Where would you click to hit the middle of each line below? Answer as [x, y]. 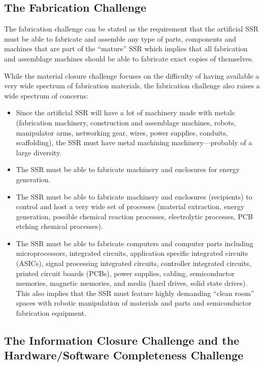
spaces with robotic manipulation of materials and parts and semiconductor [134, 303]
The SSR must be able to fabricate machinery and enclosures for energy [128, 169]
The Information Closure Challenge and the [122, 340]
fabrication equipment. [51, 313]
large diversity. [39, 152]
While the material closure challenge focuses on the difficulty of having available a [132, 75]
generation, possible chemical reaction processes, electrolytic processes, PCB [135, 216]
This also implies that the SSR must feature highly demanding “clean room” [135, 293]
